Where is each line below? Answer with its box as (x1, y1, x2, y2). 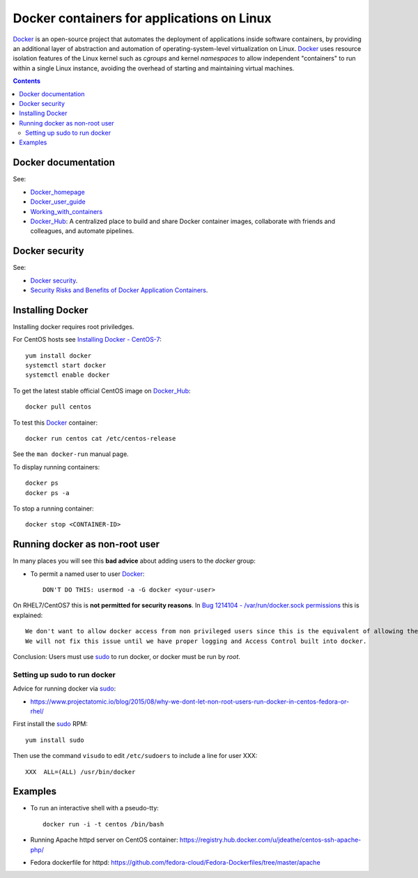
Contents (13, 77, 41, 85)
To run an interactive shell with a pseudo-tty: (30, 804, 160, 812)
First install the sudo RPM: (13, 720, 88, 728)
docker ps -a (25, 489, 70, 497)
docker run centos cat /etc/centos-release (25, 434, 176, 443)
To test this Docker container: (13, 418, 98, 427)
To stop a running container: (13, 504, 94, 513)
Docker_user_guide (30, 197, 86, 206)
